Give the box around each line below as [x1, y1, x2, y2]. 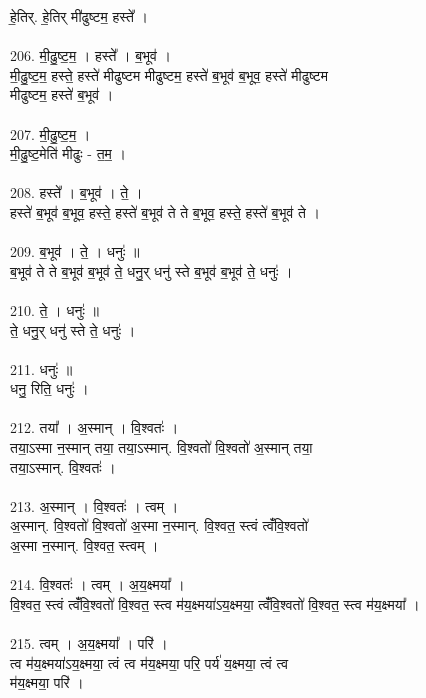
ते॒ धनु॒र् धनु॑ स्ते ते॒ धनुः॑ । [10, 319, 136, 340]
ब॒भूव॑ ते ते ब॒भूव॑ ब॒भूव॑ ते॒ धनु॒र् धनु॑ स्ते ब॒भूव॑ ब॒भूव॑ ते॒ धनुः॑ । [10, 260, 293, 281]
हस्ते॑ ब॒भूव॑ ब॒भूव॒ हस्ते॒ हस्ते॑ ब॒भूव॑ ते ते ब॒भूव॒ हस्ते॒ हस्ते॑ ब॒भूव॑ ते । [10, 201, 321, 222]
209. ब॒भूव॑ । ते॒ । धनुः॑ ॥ [10, 241, 140, 262]
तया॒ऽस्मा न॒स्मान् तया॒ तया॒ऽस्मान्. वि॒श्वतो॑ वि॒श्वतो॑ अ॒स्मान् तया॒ [10, 437, 313, 458]
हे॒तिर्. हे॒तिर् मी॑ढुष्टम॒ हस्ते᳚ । [10, 6, 148, 26]
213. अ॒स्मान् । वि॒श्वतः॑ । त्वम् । [10, 495, 179, 516]
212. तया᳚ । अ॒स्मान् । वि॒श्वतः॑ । [10, 417, 179, 438]
